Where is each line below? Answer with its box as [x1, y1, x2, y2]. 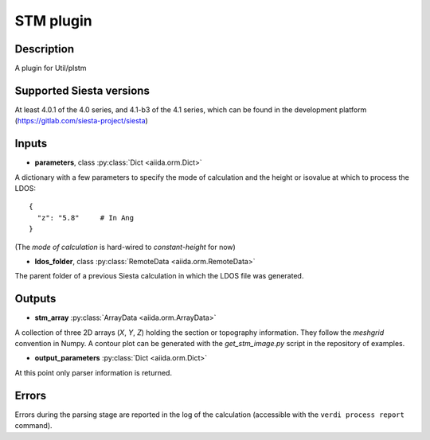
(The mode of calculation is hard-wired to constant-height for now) [14, 242, 236, 251]
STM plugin [14, 12, 92, 29]
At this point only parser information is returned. [14, 368, 173, 377]
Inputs [14, 137, 48, 150]
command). [14, 421, 53, 430]
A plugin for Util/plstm [14, 64, 87, 73]
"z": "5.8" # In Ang [37, 213, 135, 222]
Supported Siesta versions [14, 84, 150, 97]
